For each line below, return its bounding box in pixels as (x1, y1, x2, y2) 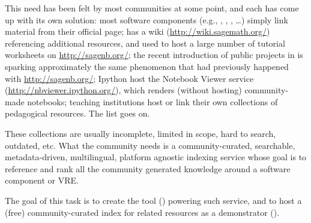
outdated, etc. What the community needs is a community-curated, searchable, (5, 139, 295, 151)
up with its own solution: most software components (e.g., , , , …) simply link (5, 13, 288, 26)
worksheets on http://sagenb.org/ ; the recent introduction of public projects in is (5, 48, 303, 61)
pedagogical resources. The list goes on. (5, 107, 150, 120)
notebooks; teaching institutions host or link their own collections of (27, 95, 278, 108)
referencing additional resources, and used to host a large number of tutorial (5, 36, 285, 49)
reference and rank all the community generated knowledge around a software (5, 162, 291, 175)
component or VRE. (5, 174, 79, 187)
